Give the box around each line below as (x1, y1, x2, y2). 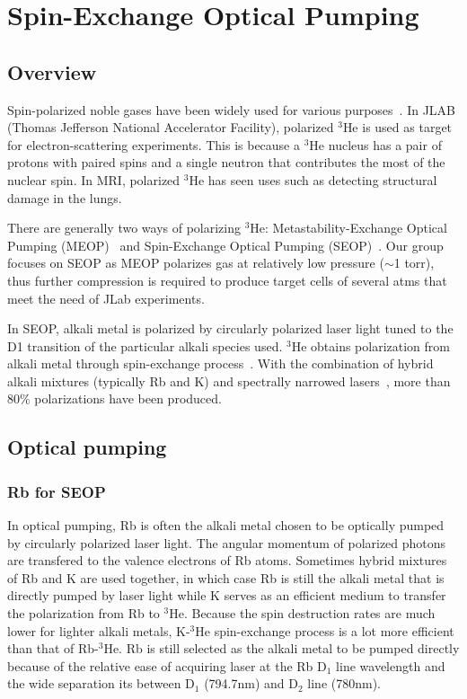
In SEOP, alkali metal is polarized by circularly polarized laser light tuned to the (7, 319, 454, 338)
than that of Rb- (7, 639, 99, 658)
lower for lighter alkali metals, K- (7, 621, 190, 640)
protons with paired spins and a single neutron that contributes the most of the (7, 153, 445, 172)
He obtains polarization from (291, 336, 450, 355)
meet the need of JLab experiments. (7, 288, 205, 307)
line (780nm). (307, 674, 382, 693)
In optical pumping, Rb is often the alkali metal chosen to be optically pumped (7, 516, 445, 535)
